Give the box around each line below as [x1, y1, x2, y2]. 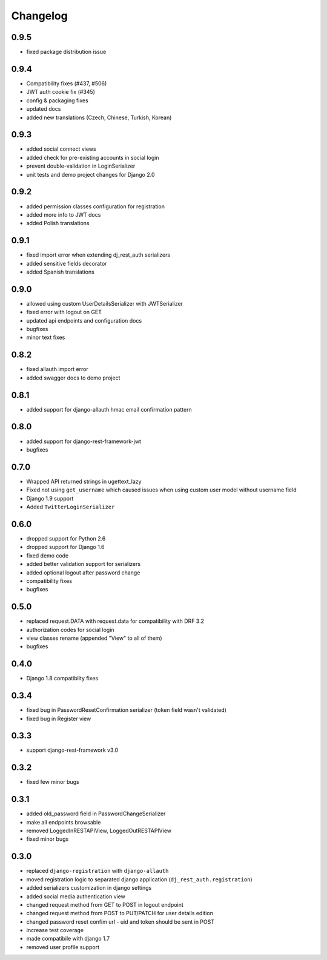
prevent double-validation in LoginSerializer [26, 162, 136, 169]
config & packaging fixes [26, 97, 89, 104]
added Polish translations [26, 220, 90, 227]
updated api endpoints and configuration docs [26, 317, 142, 324]
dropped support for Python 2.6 [26, 534, 106, 542]
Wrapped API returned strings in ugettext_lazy [26, 478, 142, 485]
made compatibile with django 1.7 [26, 935, 110, 942]
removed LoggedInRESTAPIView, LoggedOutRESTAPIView [26, 827, 172, 835]
